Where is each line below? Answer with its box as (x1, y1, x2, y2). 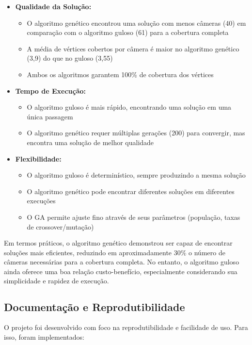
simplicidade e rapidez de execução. (4, 276, 109, 286)
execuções (27, 196, 56, 206)
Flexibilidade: (15, 153, 62, 164)
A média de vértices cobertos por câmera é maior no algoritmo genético (27, 43, 239, 53)
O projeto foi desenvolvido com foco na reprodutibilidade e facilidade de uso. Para (4, 322, 248, 332)
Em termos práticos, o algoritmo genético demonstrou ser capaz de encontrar (4, 238, 233, 248)
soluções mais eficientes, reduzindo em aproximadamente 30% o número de (4, 247, 225, 257)
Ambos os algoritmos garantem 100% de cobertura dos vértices (27, 69, 214, 79)
